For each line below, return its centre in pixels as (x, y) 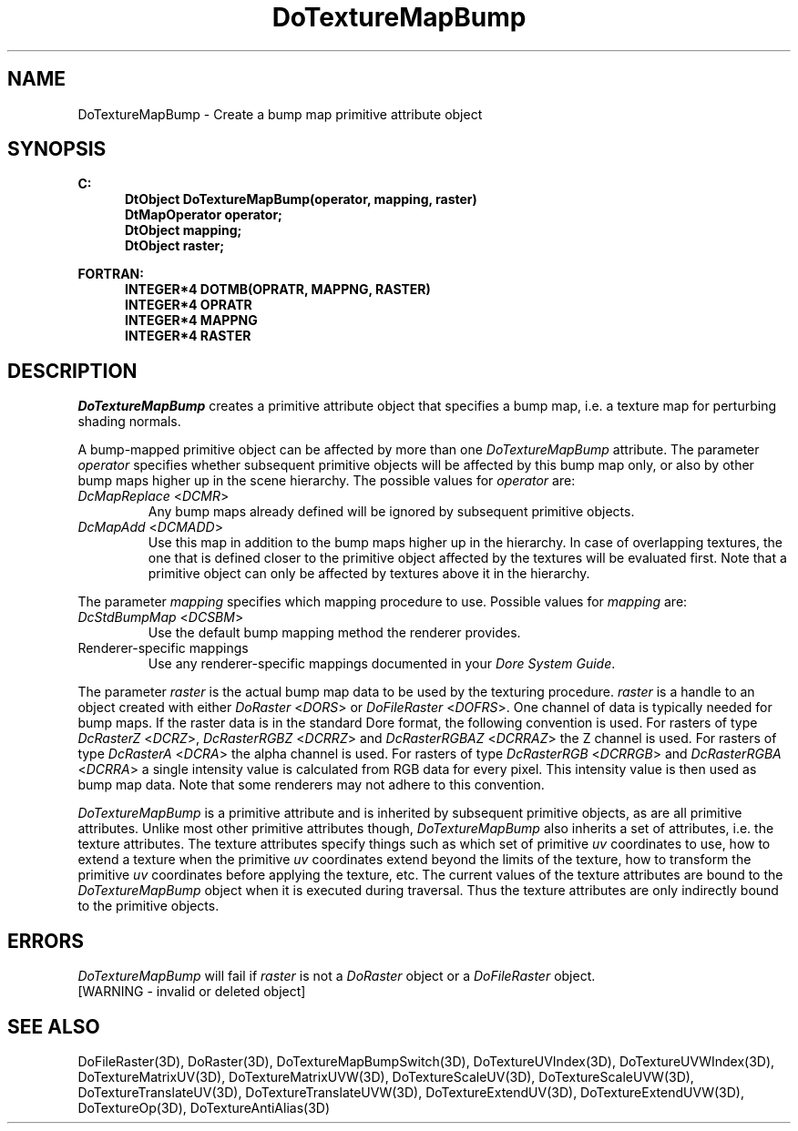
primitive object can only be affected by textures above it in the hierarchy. (369, 574)
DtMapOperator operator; (204, 215)
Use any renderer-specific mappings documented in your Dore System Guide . (382, 664)
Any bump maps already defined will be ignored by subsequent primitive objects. (391, 512)
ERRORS (46, 941)
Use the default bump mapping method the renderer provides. (334, 633)
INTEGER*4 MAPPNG (191, 321)
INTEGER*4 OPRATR (189, 305)
